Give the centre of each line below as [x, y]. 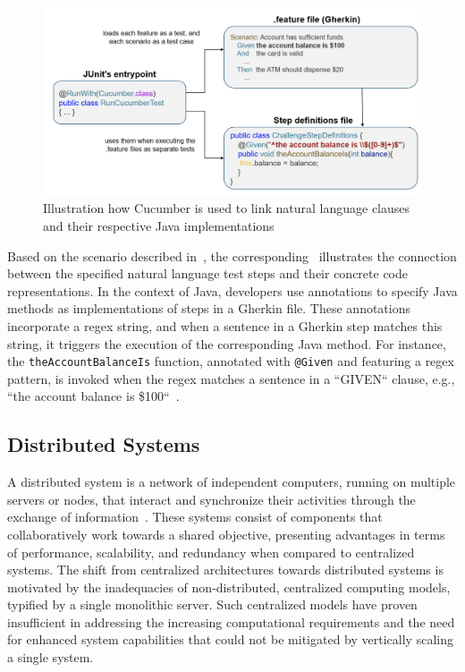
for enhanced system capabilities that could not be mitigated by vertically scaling [230, 639]
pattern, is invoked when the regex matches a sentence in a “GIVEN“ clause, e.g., [231, 378]
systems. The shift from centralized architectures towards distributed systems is [225, 570]
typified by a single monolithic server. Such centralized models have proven [212, 604]
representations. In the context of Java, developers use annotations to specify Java [232, 290]
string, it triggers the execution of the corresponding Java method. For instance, [227, 343]
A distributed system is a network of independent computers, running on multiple [232, 482]
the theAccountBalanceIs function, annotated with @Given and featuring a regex [231, 361]
